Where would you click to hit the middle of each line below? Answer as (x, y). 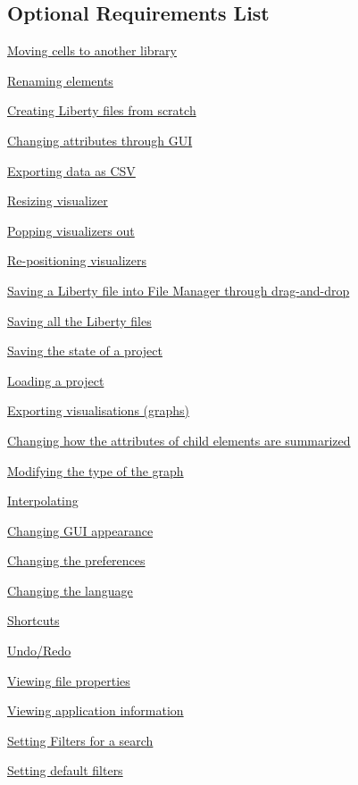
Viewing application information (96, 710)
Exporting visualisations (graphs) (99, 410)
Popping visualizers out (71, 230)
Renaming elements (60, 80)
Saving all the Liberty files (79, 320)
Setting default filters (65, 770)
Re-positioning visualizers (77, 260)
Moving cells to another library (92, 50)
